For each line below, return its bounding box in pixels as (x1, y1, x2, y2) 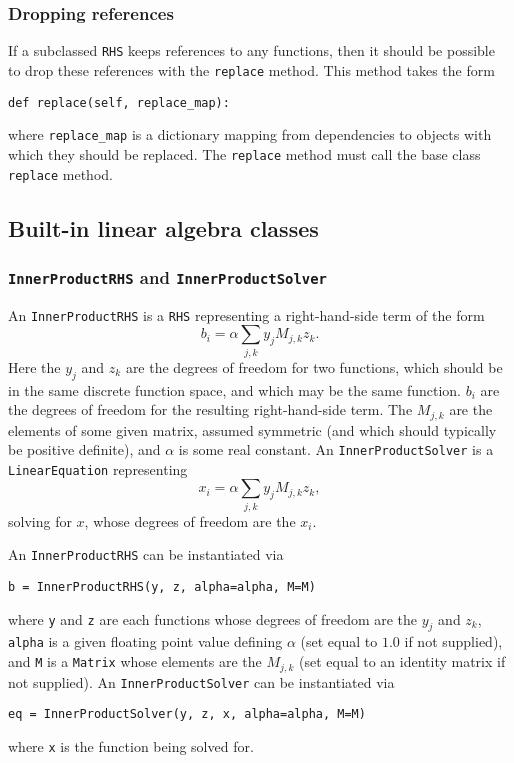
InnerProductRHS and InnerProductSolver (8, 264, 327, 289)
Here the (8, 356, 61, 377)
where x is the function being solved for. (8, 735, 254, 756)
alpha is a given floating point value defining (8, 631, 283, 652)
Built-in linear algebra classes (8, 212, 319, 243)
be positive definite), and (8, 439, 161, 460)
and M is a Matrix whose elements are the (8, 651, 262, 672)
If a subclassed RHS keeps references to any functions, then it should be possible (8, 40, 495, 61)
